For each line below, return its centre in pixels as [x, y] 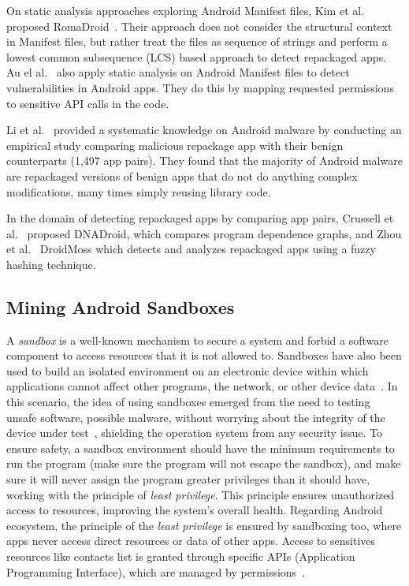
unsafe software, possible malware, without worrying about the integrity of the [196, 417]
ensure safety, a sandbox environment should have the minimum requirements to [201, 448]
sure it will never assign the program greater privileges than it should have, [188, 479]
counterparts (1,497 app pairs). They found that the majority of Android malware [204, 160]
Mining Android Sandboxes [121, 306]
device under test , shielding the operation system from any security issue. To [195, 433]
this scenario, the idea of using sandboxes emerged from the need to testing [188, 402]
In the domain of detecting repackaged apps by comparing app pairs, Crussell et [200, 218]
